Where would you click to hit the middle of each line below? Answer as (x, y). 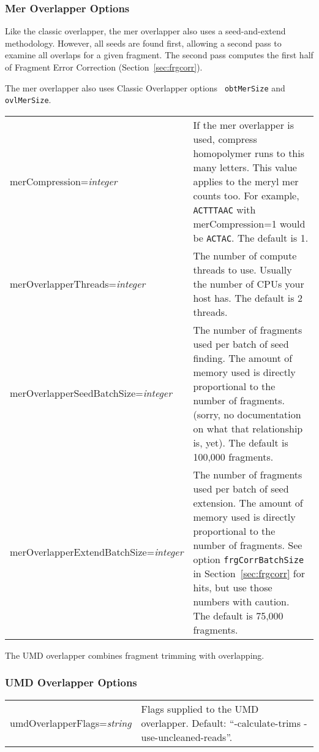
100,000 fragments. (233, 456)
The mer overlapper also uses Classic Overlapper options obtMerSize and (145, 87)
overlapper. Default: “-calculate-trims (221, 723)
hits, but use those (233, 587)
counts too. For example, (246, 195)
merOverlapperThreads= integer (78, 283)
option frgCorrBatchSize (249, 559)
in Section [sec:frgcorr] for (249, 573)
